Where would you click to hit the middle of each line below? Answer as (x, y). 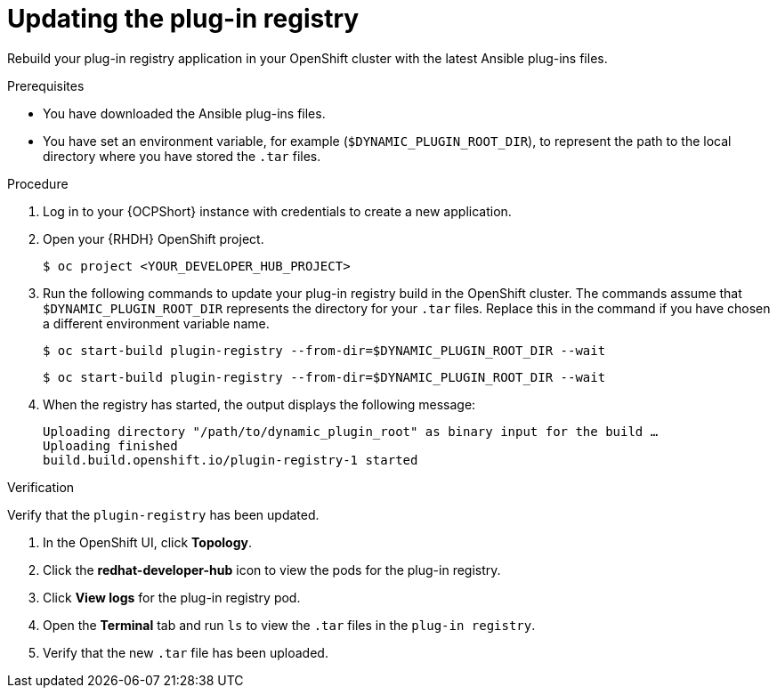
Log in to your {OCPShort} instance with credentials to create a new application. (277, 211)
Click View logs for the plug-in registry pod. (172, 597)
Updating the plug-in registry (183, 19)
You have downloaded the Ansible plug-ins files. (184, 113)
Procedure (38, 183)
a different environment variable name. (156, 323)
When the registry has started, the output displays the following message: (259, 404)
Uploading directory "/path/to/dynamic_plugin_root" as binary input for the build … (351, 431)
